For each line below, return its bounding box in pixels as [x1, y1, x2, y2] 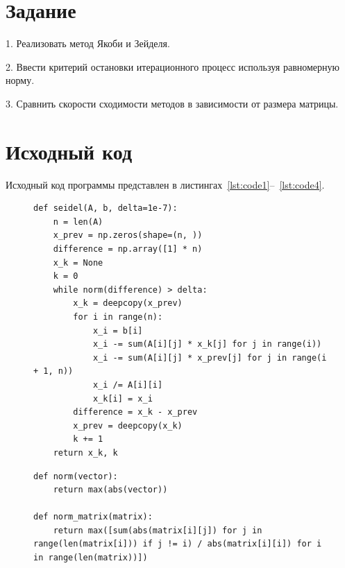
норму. [6, 73, 35, 87]
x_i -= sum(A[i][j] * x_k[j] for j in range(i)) [92, 339, 322, 350]
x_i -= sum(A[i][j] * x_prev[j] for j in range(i [92, 352, 327, 363]
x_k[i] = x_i [92, 393, 153, 404]
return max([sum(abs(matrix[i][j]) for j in [53, 525, 262, 535]
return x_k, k [53, 447, 118, 458]
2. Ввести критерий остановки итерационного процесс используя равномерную [6, 59, 340, 74]
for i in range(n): [73, 311, 163, 322]
